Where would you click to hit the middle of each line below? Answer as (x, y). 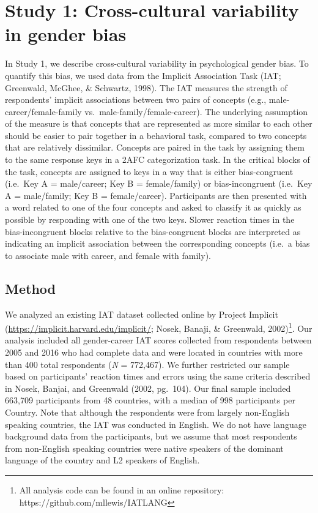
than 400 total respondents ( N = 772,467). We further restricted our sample (147, 364)
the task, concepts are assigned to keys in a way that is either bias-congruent (149, 171)
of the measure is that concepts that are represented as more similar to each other (159, 123)
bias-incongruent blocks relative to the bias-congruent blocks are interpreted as (153, 231)
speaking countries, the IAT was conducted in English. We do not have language (156, 424)
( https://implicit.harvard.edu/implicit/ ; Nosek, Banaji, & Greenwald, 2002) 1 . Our (159, 327)
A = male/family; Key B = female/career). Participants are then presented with (156, 195)
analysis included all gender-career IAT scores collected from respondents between (158, 340)
